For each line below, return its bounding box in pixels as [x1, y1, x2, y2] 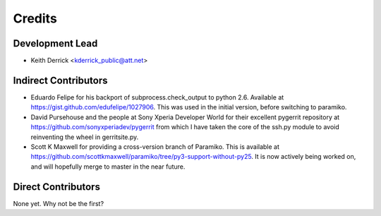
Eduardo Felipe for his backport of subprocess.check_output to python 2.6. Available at [30, 92, 284, 102]
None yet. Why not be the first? [13, 199, 104, 208]
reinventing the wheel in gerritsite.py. [30, 133, 139, 141]
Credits [13, 11, 58, 26]
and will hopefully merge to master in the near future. [30, 162, 186, 171]
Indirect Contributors [13, 74, 108, 86]
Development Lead [13, 37, 98, 49]
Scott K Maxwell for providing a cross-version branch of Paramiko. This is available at [30, 142, 280, 151]
